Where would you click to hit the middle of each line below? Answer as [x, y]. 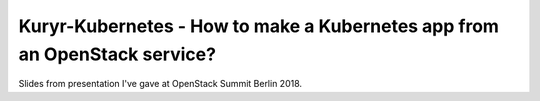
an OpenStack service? [117, 54]
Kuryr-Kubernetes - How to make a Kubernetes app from [259, 26]
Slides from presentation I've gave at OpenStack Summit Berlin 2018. [160, 84]
